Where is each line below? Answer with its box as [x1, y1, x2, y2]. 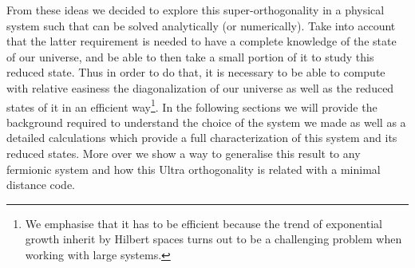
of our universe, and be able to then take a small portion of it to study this [6, 48, 374, 65]
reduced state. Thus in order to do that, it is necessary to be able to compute [6, 64, 385, 81]
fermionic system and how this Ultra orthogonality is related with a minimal [6, 160, 381, 177]
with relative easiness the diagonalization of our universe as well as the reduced [6, 79, 394, 96]
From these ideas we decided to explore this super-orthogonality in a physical [6, 2, 385, 18]
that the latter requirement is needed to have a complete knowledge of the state [6, 33, 397, 49]
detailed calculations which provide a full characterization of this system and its [6, 129, 397, 146]
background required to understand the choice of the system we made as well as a [6, 113, 406, 130]
